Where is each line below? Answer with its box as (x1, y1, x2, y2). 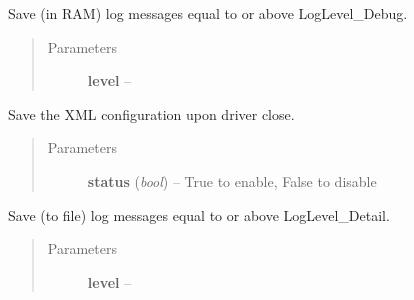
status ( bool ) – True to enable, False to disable (87, 170, 377, 191)
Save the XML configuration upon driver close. (8, 103, 295, 124)
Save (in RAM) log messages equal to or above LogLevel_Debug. (8, 3, 408, 23)
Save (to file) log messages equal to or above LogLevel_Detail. (8, 204, 390, 225)
